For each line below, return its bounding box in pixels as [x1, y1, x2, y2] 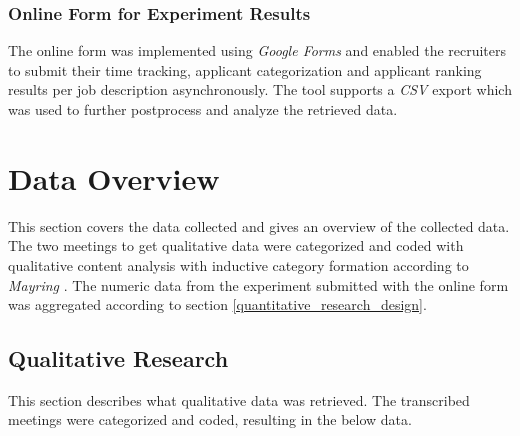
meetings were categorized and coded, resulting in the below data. [8, 409, 412, 430]
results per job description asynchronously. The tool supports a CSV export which [8, 79, 512, 100]
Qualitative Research [8, 343, 229, 374]
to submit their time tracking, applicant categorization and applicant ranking [8, 59, 482, 80]
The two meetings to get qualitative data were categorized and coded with [8, 235, 464, 256]
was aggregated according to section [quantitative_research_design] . [8, 294, 427, 315]
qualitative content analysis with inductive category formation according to [8, 254, 469, 275]
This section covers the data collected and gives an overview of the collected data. [8, 215, 510, 236]
